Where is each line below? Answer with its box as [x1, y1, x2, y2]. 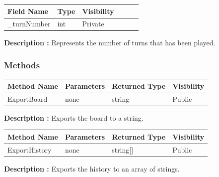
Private [82, 18, 104, 29]
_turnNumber [7, 18, 51, 29]
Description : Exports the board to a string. [4, 112, 144, 123]
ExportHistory [7, 144, 52, 155]
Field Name [7, 5, 48, 16]
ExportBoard [7, 93, 48, 104]
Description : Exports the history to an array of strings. [4, 163, 180, 174]
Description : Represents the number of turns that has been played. [4, 37, 216, 48]
